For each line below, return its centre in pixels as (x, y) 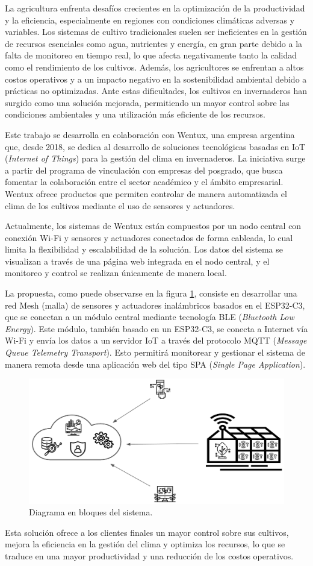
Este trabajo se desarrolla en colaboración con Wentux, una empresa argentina (150, 134)
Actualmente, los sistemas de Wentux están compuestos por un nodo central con (153, 226)
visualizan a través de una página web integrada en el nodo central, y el (137, 261)
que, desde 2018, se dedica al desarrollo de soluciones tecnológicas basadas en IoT (155, 146)
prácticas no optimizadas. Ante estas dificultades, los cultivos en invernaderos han (156, 91)
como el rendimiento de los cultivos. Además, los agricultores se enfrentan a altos (154, 67)
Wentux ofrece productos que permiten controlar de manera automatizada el (146, 193)
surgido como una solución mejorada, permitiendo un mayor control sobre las (147, 102)
